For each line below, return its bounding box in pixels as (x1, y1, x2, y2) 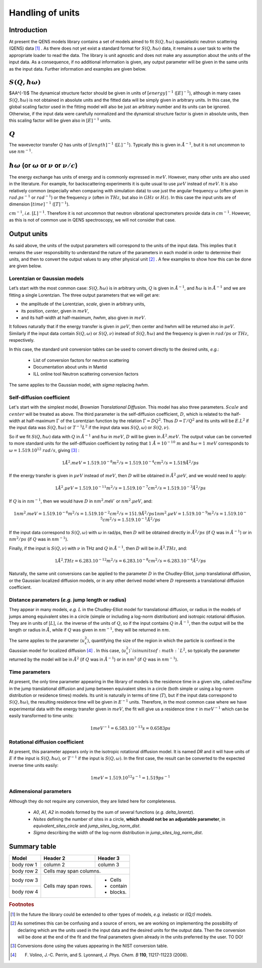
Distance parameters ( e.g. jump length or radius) (9, 596, 127, 603)
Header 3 (98, 855, 120, 862)
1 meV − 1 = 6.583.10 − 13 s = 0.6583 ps (90, 725, 171, 731)
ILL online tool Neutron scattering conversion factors (33, 371, 139, 377)
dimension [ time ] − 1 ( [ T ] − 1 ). (9, 201, 70, 207)
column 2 (43, 861, 65, 868)
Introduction (9, 26, 48, 34)
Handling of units (9, 7, 80, 18)
